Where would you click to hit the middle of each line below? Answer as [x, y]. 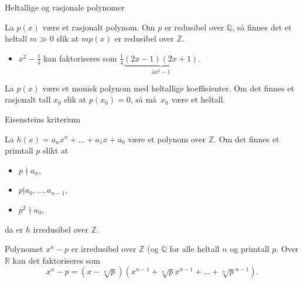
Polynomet [24, 249]
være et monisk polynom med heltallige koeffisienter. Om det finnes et [168, 88]
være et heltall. [198, 99]
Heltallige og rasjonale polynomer [65, 7]
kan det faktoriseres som [56, 260]
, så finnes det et [262, 27]
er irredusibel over [104, 249]
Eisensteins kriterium [43, 119]
